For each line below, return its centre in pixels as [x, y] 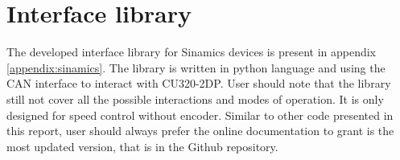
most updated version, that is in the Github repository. [142, 146]
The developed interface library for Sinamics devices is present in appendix [192, 52]
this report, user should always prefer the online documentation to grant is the [200, 131]
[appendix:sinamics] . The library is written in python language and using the [196, 67]
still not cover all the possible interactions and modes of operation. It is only [195, 98]
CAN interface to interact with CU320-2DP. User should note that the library [199, 83]
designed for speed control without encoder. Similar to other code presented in [200, 115]
